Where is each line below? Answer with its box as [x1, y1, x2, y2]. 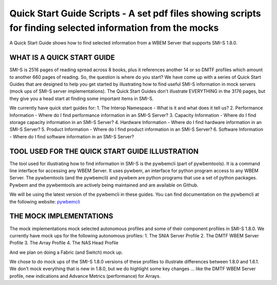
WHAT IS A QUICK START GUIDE [9, 53, 115, 62]
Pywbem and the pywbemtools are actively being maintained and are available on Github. [9, 182, 199, 188]
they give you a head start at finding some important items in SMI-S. [9, 95, 154, 101]
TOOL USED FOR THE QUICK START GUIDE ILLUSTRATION [9, 147, 199, 156]
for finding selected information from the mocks [9, 22, 219, 33]
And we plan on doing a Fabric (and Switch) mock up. [9, 249, 123, 255]
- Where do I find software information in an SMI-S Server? [9, 133, 134, 139]
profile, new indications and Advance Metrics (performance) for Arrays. [9, 273, 161, 279]
